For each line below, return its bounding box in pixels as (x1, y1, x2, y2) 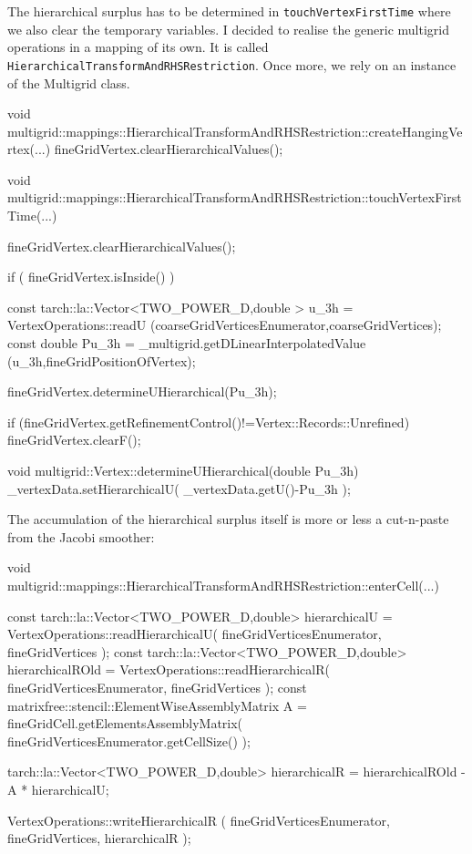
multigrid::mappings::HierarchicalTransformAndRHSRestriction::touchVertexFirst (7, 188, 462, 207)
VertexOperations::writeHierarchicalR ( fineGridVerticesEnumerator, (7, 810, 390, 829)
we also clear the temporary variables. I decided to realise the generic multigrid (7, 19, 450, 38)
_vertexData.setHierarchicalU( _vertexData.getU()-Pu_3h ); (7, 478, 351, 498)
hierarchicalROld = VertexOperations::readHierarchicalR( (7, 660, 330, 679)
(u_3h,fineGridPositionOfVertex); (7, 351, 196, 370)
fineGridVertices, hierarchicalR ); (7, 828, 191, 848)
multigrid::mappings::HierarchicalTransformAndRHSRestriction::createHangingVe (7, 121, 463, 140)
